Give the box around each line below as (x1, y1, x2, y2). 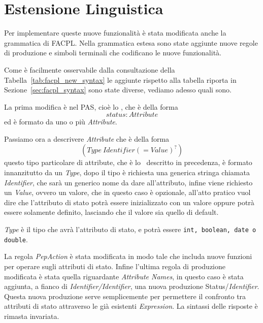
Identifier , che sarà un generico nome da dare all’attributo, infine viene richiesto (4, 177, 253, 187)
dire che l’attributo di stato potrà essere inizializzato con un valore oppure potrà (4, 197, 254, 207)
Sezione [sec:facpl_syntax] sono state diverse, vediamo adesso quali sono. (4, 84, 232, 95)
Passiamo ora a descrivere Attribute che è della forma (4, 133, 170, 144)
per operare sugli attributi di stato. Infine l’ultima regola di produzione (4, 261, 226, 271)
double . (4, 234, 28, 244)
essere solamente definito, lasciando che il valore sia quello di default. (4, 207, 219, 217)
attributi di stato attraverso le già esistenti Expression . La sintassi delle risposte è (4, 301, 258, 311)
